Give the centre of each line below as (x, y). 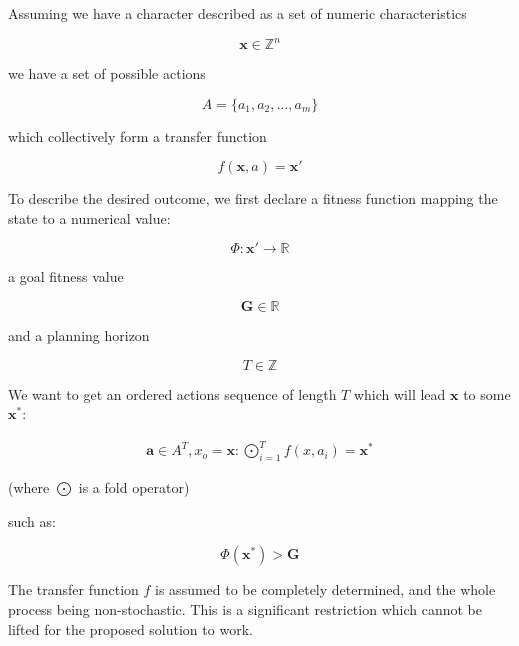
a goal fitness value (66, 276)
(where (29, 487)
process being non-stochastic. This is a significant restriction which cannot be (245, 608)
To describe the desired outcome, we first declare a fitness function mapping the (253, 198)
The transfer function (73, 589)
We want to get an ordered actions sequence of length (172, 393)
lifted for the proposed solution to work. (130, 628)
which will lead (399, 393)
